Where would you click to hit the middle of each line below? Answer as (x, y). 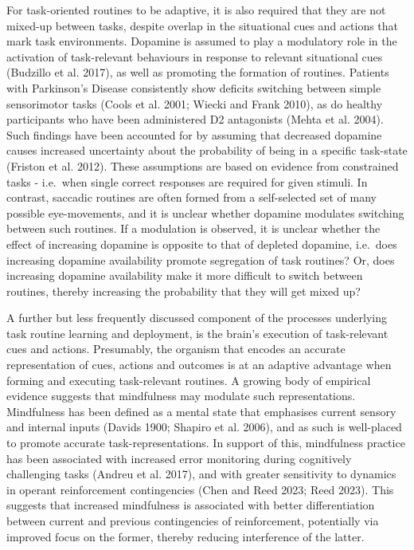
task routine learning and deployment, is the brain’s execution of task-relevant (197, 333)
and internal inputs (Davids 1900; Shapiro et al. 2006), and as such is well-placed (204, 427)
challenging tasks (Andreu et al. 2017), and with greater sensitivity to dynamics (201, 474)
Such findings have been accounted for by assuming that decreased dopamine (194, 134)
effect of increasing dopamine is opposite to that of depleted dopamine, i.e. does (202, 244)
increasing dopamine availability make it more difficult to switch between (185, 275)
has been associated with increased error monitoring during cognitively (179, 458)
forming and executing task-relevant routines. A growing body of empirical (189, 380)
